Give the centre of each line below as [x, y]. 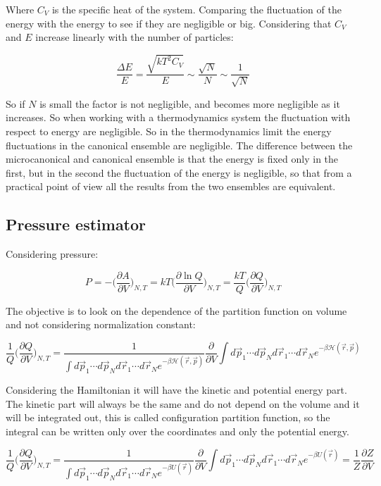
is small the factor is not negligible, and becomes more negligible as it [190, 103]
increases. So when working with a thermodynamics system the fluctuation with [178, 117]
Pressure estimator [76, 224]
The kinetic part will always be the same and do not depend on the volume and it [183, 403]
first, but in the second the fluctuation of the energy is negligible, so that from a [179, 172]
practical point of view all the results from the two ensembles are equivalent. [171, 186]
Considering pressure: [52, 254]
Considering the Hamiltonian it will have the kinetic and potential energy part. [176, 390]
